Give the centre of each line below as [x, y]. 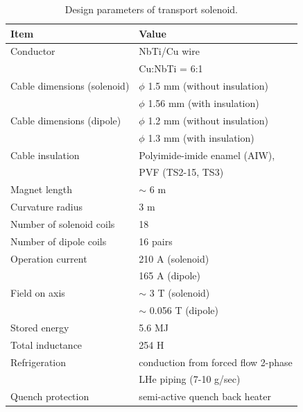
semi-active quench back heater [205, 396]
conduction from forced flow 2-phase [216, 362]
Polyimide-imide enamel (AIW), [207, 155]
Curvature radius [47, 207]
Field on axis [38, 293]
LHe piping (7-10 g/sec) [190, 379]
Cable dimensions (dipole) [66, 120]
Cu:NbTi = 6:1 [171, 68]
